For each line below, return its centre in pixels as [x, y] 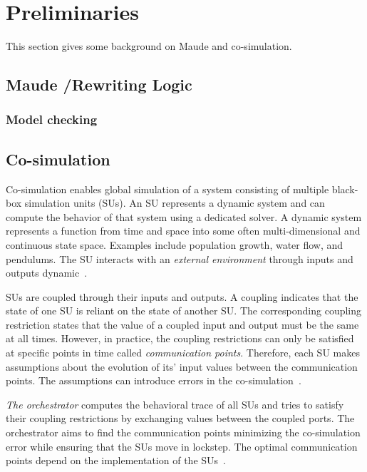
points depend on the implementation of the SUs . [116, 460]
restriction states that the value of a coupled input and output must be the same [182, 324]
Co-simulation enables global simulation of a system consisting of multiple [167, 189]
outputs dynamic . [47, 273]
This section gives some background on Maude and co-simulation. [149, 46]
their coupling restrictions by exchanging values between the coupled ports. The [180, 418]
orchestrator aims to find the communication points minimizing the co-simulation [183, 432]
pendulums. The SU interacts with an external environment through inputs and [180, 258]
